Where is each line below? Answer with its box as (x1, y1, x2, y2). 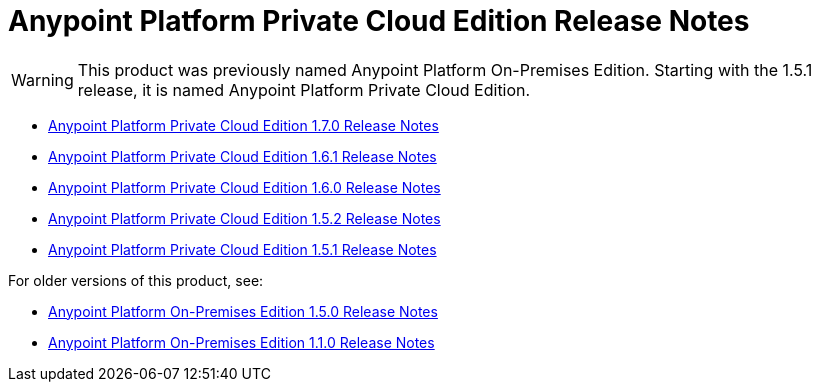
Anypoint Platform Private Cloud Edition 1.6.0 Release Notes (48, 178, 441, 196)
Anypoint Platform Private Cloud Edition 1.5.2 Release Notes (48, 209, 441, 227)
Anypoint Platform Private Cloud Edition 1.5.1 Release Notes (48, 240, 437, 258)
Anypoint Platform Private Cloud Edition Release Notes (8, 4, 750, 38)
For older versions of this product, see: (8, 271, 264, 289)
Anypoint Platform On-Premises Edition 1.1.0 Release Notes (48, 333, 435, 351)
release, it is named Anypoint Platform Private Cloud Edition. (77, 79, 531, 100)
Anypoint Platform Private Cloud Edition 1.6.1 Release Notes (48, 147, 437, 165)
